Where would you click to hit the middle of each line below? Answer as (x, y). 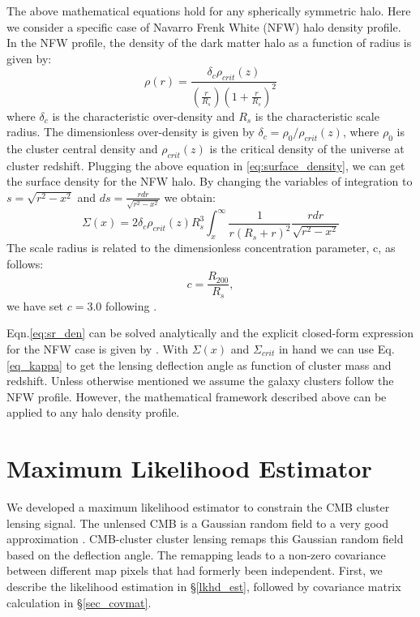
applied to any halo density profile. (93, 412)
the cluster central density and (82, 148)
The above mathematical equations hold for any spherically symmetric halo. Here (209, 11)
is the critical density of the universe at (307, 148)
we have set (35, 305)
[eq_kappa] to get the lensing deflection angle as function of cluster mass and (199, 364)
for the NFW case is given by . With (97, 348)
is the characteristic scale (317, 116)
